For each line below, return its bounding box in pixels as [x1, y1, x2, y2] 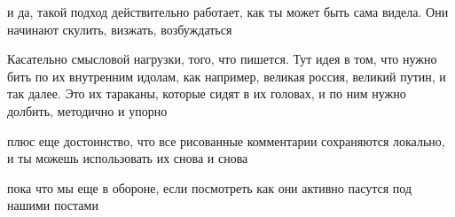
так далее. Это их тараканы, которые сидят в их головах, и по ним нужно [7, 84, 406, 103]
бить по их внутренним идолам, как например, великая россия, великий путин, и [7, 66, 446, 85]
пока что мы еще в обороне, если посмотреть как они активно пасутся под [7, 178, 412, 197]
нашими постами [7, 196, 98, 214]
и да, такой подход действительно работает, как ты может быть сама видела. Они [7, 3, 449, 20]
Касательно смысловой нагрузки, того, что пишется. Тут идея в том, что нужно [7, 50, 437, 68]
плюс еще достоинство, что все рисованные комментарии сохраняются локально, [7, 131, 445, 150]
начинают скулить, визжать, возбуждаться [7, 19, 232, 38]
